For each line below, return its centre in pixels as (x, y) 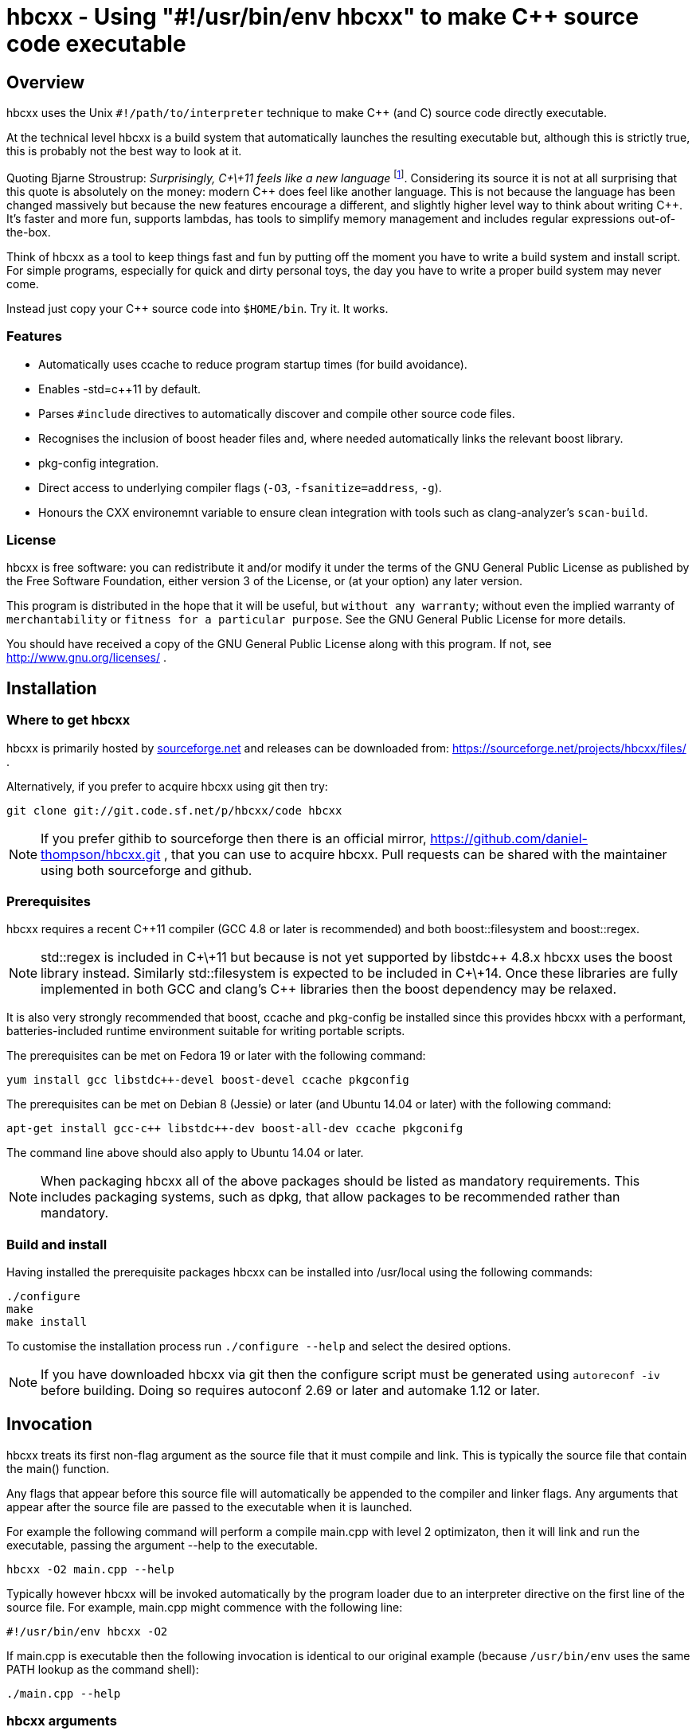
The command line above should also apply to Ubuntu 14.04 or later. (185, 1153)
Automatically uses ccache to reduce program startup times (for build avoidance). (253, 364)
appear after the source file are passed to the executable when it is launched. (209, 1506)
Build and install (57, 1244)
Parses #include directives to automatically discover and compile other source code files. (277, 413)
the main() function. (58, 1468)
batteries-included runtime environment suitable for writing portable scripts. (206, 1031)
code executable (96, 44)
